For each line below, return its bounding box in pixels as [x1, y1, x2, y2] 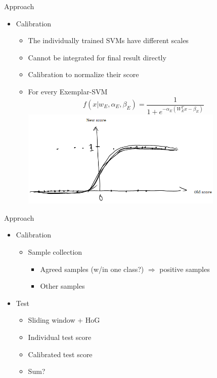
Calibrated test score [28, 349, 93, 359]
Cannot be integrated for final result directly [28, 52, 166, 62]
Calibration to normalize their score [28, 69, 139, 80]
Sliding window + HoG [28, 315, 100, 325]
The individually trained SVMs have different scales [28, 35, 189, 46]
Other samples [40, 281, 85, 291]
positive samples [159, 263, 210, 274]
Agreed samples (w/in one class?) [40, 263, 144, 274]
